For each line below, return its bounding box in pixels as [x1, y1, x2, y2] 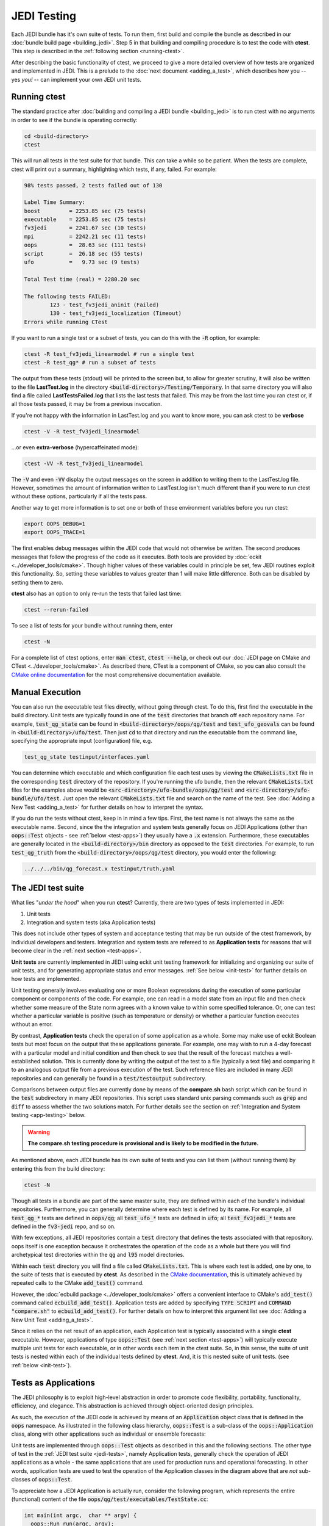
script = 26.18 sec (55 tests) [24, 250, 143, 257]
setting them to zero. [11, 579, 64, 586]
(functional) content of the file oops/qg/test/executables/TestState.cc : [11, 1495, 208, 1503]
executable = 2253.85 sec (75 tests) [24, 216, 146, 223]
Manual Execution [11, 687, 82, 697]
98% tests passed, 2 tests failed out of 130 [24, 182, 163, 189]
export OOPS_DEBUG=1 [24, 520, 85, 527]
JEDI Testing [11, 9, 76, 23]
